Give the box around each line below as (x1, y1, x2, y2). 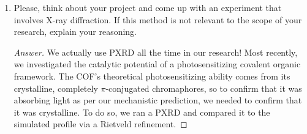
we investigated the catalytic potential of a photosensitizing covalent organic (13, 58, 301, 70)
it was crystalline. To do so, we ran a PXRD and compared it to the (13, 105, 270, 118)
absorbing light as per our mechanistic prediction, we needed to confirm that (13, 94, 302, 106)
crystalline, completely (13, 81, 98, 94)
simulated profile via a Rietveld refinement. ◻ (13, 117, 188, 130)
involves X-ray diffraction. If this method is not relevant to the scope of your (13, 13, 302, 26)
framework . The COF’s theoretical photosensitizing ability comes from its (13, 69, 290, 82)
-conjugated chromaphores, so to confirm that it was (105, 81, 302, 94)
